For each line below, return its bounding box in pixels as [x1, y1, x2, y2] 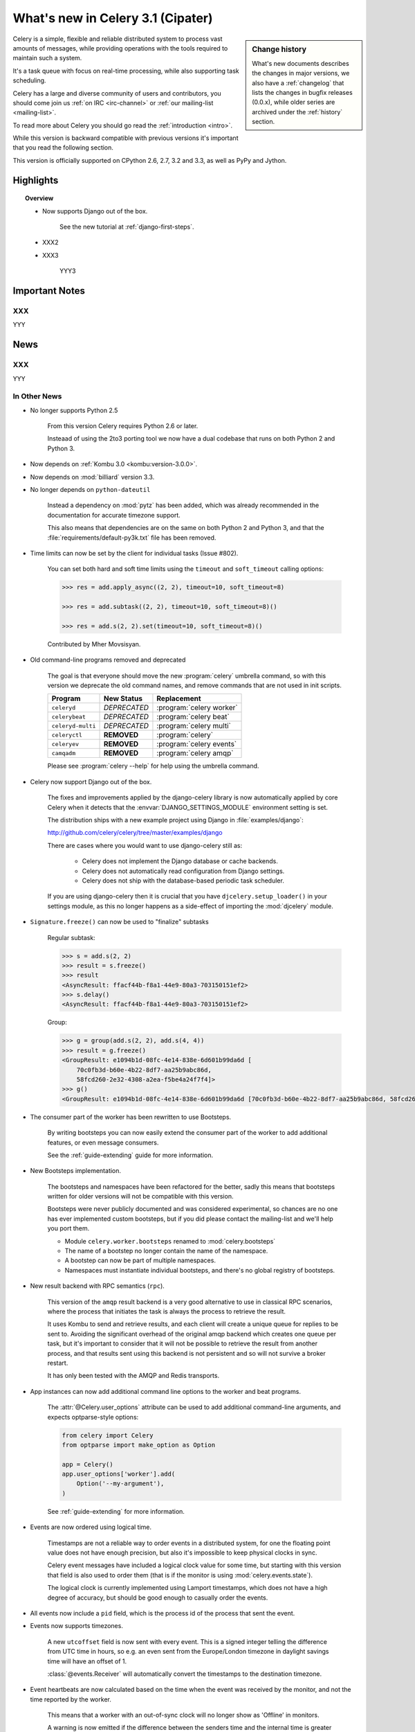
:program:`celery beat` [156, 712, 230, 722]
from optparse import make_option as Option [62, 1441, 216, 1449]
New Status [103, 693, 143, 703]
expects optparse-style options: [47, 1413, 139, 1421]
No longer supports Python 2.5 [30, 406, 118, 414]
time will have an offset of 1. [47, 1656, 127, 1665]
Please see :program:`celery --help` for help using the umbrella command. [47, 762, 259, 770]
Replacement [156, 693, 201, 703]
